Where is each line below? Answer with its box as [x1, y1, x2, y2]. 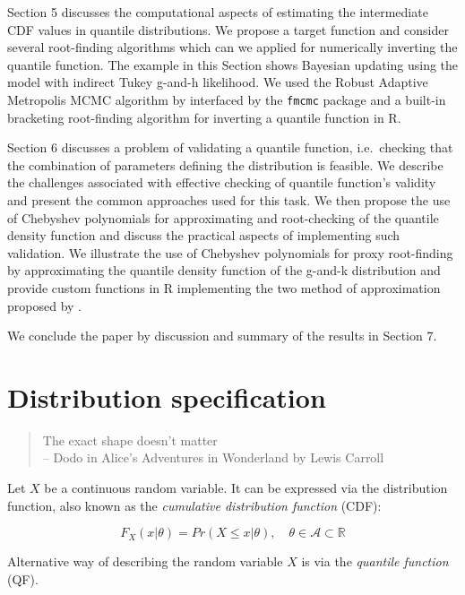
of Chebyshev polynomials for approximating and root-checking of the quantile [7, 208, 439, 227]
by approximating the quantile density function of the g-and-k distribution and [7, 261, 441, 280]
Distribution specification [7, 378, 326, 415]
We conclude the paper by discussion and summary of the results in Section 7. [7, 326, 437, 345]
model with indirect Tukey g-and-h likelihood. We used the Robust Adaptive [7, 73, 428, 91]
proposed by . [7, 296, 82, 315]
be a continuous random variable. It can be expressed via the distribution [44, 479, 448, 497]
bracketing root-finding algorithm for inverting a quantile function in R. [7, 108, 401, 126]
